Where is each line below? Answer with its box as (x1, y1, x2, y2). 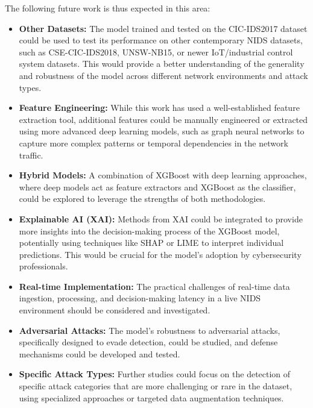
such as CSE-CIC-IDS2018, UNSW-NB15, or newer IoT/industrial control (19, 45, 293, 58)
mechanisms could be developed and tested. (19, 347, 180, 360)
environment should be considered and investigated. (19, 304, 210, 316)
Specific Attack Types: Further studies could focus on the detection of (19, 368, 291, 380)
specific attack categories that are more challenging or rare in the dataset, (19, 380, 292, 392)
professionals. (19, 260, 68, 272)
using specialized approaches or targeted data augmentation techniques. (19, 391, 284, 404)
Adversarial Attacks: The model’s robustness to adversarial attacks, (19, 324, 280, 336)
